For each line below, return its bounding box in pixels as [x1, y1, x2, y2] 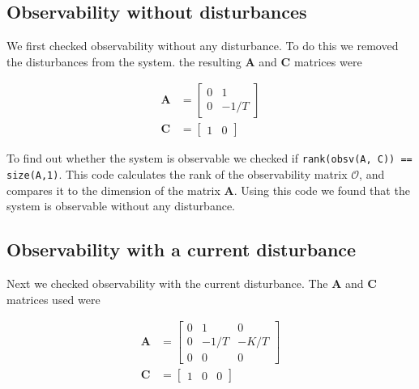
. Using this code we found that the [233, 181, 410, 198]
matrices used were [6, 290, 100, 307]
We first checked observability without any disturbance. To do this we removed [6, 37, 399, 54]
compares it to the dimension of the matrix [6, 181, 220, 198]
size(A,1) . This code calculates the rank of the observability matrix [6, 166, 348, 183]
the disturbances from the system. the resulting [6, 53, 242, 70]
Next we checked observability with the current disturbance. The [6, 275, 328, 292]
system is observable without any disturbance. [6, 197, 236, 214]
